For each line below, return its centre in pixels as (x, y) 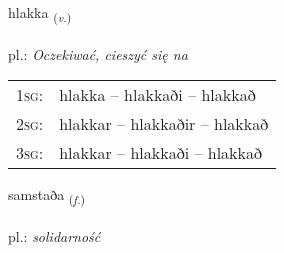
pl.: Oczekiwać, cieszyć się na (98, 53)
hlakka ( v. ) (40, 13)
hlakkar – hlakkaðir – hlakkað (164, 124)
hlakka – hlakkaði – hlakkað (157, 95)
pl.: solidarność (54, 236)
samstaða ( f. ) (47, 196)
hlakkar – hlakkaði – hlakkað (160, 153)
